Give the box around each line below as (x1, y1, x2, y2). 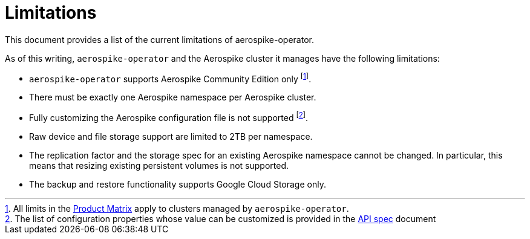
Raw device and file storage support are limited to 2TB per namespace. (29, 131, 313, 142)
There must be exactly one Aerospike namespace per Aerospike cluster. (29, 92, 316, 103)
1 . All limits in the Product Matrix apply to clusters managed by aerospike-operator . (5, 203, 349, 214)
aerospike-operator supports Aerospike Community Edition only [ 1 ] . (29, 71, 312, 84)
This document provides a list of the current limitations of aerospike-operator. (5, 34, 314, 45)
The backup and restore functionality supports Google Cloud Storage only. (29, 179, 326, 190)
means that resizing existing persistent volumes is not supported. (29, 160, 289, 171)
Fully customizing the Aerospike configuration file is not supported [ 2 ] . (29, 111, 309, 123)
